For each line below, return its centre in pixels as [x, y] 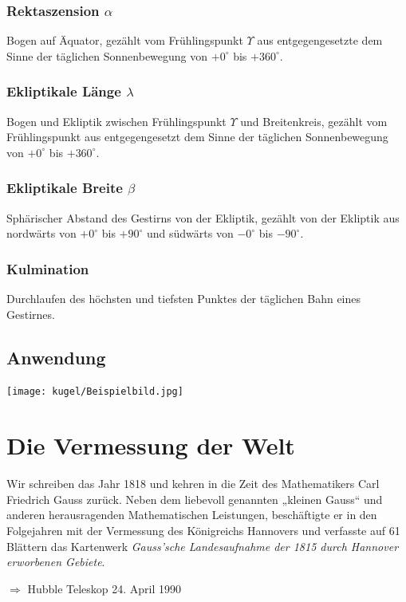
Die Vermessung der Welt [151, 445]
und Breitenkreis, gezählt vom [314, 121]
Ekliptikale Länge [64, 91]
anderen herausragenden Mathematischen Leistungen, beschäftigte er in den [192, 515]
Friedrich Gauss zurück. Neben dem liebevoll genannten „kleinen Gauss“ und [195, 499]
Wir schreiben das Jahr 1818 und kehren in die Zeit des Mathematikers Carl [193, 484]
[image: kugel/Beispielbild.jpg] [95, 392]
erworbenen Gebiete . [56, 562]
